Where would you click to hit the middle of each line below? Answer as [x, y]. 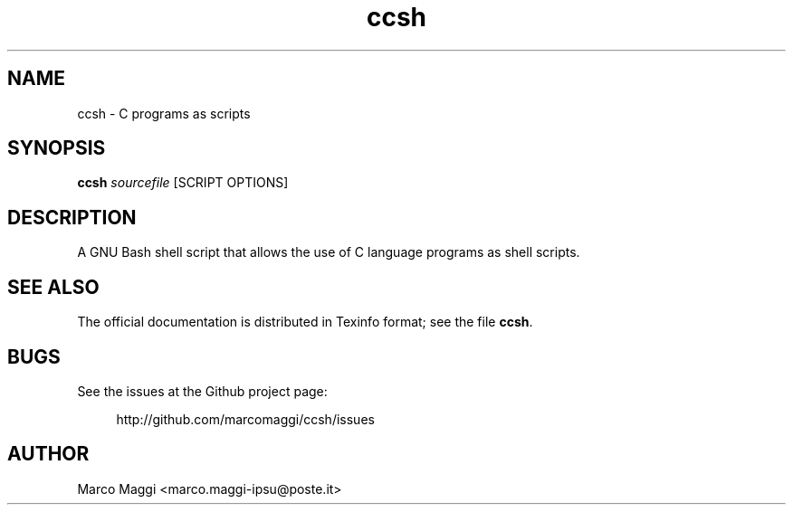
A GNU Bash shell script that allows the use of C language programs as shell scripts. [329, 252]
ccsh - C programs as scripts [164, 113]
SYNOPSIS [57, 148]
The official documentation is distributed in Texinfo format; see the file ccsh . [305, 322]
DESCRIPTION [72, 217]
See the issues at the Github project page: [202, 391]
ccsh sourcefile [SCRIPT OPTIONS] [183, 183]
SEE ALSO [53, 287]
